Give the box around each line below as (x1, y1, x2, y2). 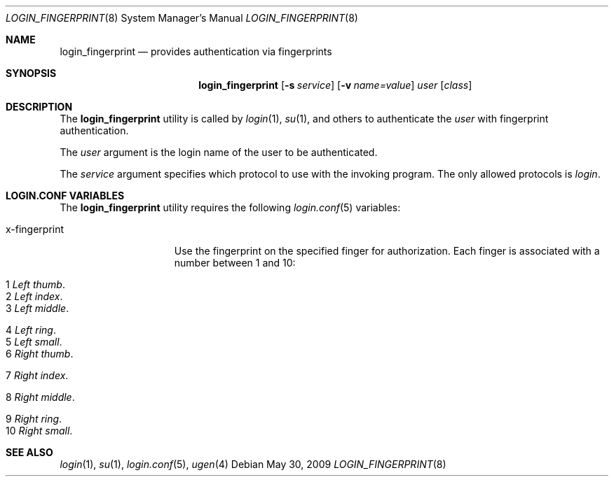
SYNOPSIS (6, 67, 57, 79)
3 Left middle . (6, 302, 69, 314)
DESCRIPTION (6, 101, 73, 113)
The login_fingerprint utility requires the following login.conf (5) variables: (60, 201, 401, 213)
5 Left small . (6, 336, 62, 348)
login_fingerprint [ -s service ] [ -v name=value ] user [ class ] (198, 79, 472, 91)
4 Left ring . (6, 324, 56, 336)
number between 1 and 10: (174, 257, 296, 269)
